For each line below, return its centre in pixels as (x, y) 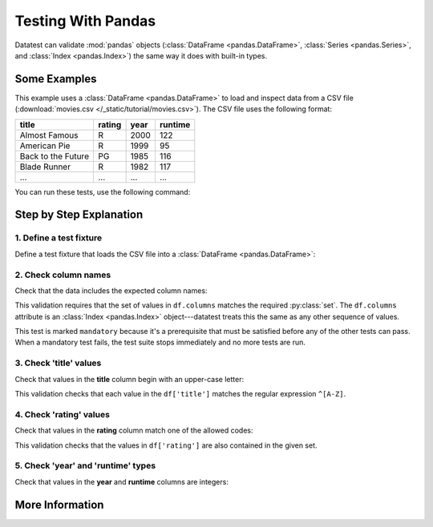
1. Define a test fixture (59, 238)
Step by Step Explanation (79, 215)
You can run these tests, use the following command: (103, 191)
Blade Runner (45, 167)
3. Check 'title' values (58, 363)
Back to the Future (55, 156)
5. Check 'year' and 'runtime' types (85, 466)
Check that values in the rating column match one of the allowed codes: (134, 430)
